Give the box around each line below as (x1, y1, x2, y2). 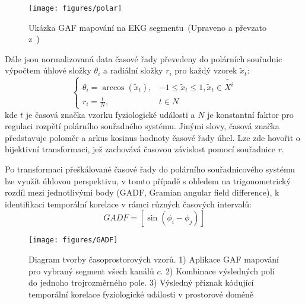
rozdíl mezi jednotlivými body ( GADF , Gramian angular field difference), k (5, 186, 279, 199)
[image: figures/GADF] (28, 236, 118, 245)
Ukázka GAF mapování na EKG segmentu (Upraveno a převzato (28, 21, 266, 33)
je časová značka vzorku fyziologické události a (26, 108, 195, 120)
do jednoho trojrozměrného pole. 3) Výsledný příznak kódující (28, 276, 254, 289)
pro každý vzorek (174, 64, 237, 76)
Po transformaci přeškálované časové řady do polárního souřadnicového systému (5, 163, 295, 175)
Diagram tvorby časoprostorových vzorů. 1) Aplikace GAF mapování (28, 253, 279, 265)
